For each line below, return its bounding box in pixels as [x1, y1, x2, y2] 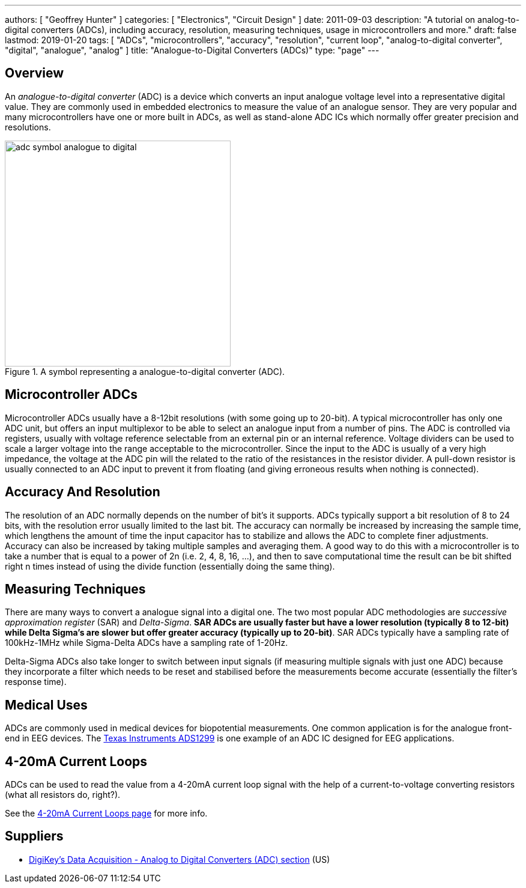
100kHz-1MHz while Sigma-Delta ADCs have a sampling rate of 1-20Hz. [5, 637, 288, 648]
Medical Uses [5, 697, 88, 713]
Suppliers [5, 829, 64, 844]
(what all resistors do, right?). [5, 789, 121, 800]
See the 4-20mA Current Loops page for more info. [5, 808, 208, 819]
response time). [5, 677, 67, 687]
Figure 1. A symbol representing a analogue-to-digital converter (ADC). [5, 366, 285, 377]
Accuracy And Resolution [5, 484, 160, 500]
